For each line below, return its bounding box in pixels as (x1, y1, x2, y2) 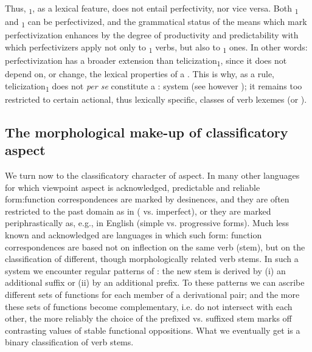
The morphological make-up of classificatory (5, 122, 288, 141)
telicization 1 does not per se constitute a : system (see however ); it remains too (5, 79, 302, 94)
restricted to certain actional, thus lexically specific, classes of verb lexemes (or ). (5, 92, 307, 105)
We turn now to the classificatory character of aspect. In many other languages (5, 169, 300, 181)
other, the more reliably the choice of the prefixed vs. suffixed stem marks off (5, 312, 292, 325)
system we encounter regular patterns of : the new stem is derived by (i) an (5, 264, 286, 277)
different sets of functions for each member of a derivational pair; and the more (5, 288, 300, 300)
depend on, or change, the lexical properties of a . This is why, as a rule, (5, 67, 275, 80)
